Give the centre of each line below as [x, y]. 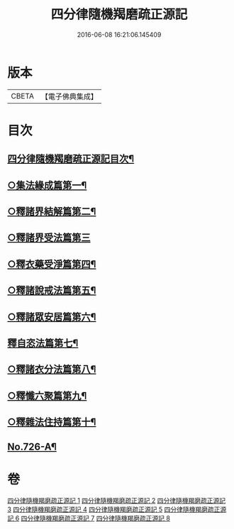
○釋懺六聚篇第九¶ [47, 395]
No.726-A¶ [32, 446]
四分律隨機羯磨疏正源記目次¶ [71, 159]
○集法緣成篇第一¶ [47, 185]
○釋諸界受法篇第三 [49, 238]
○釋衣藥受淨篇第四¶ [52, 264]
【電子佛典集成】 [69, 96]
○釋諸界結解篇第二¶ [52, 212]
